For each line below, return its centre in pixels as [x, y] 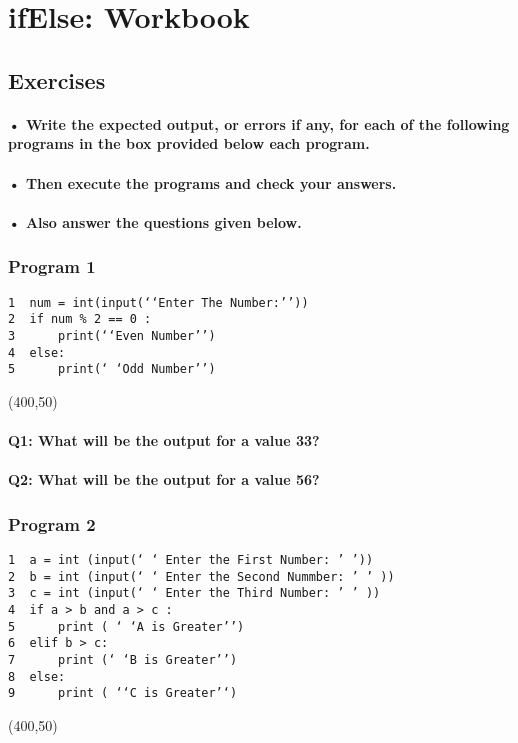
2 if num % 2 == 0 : [80, 319]
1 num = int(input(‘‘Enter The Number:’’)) [158, 302]
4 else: [37, 352]
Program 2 [52, 523]
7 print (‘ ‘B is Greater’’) [123, 659]
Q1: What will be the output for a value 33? [164, 440]
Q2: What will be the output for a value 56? [164, 479]
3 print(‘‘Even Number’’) [112, 335]
